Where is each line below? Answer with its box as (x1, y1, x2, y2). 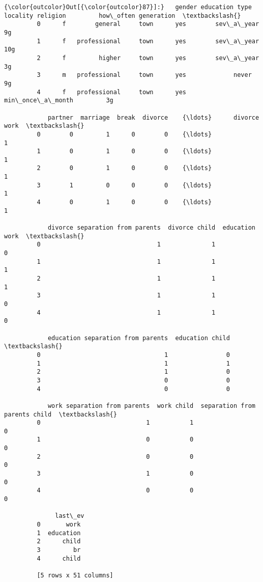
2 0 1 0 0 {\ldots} (37, 164, 212, 172)
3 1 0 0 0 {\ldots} (37, 181, 212, 189)
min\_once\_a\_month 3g (4, 97, 113, 104)
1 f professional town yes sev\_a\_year (37, 37, 259, 45)
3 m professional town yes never (37, 71, 252, 79)
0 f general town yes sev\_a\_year (37, 20, 259, 28)
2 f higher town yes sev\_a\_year (37, 54, 259, 62)
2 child (37, 538, 81, 545)
